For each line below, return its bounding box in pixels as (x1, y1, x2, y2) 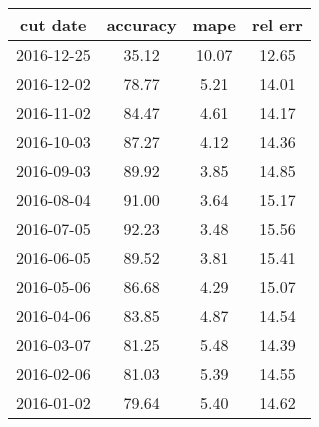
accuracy (106, 13, 177, 36)
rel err (252, 13, 303, 36)
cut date (20, 13, 87, 36)
